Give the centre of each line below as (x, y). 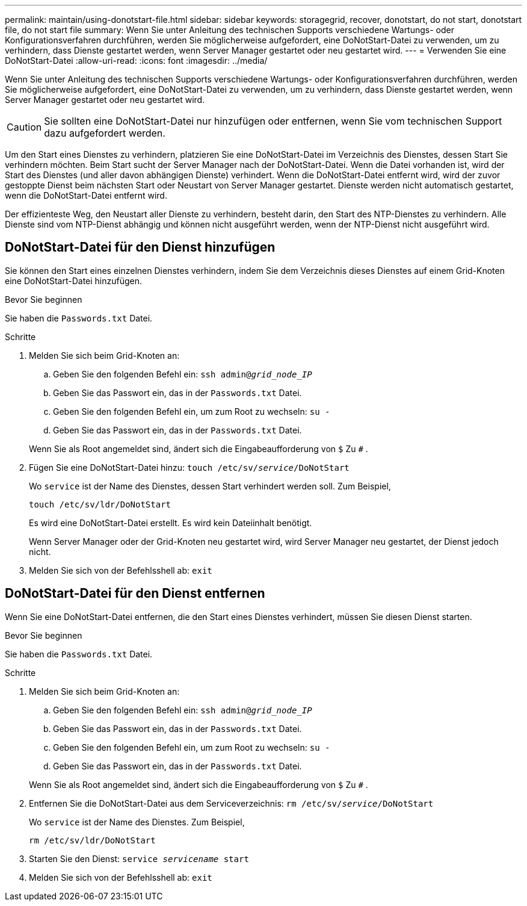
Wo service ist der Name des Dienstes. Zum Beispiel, (137, 822)
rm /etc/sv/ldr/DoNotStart (92, 840)
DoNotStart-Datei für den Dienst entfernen (135, 594)
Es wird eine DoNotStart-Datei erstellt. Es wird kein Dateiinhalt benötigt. (171, 523)
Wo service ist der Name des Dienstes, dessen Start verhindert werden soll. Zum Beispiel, (210, 486)
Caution (24, 127)
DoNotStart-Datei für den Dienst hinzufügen (140, 247)
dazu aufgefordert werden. (105, 133)
